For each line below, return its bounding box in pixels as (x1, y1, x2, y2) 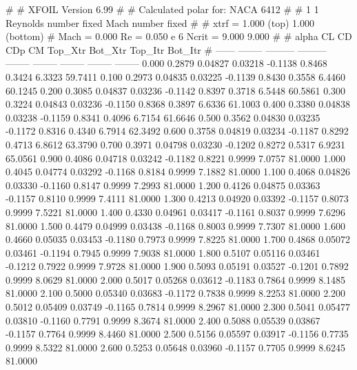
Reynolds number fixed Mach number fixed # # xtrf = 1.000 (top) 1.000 (6, 15, 315, 30)
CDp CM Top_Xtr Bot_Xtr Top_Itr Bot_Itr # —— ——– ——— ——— (6, 42, 327, 57)
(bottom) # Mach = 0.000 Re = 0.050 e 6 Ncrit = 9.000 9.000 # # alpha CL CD (6, 29, 352, 43)
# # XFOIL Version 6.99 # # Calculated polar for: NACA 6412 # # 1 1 (6, 2, 319, 16)
